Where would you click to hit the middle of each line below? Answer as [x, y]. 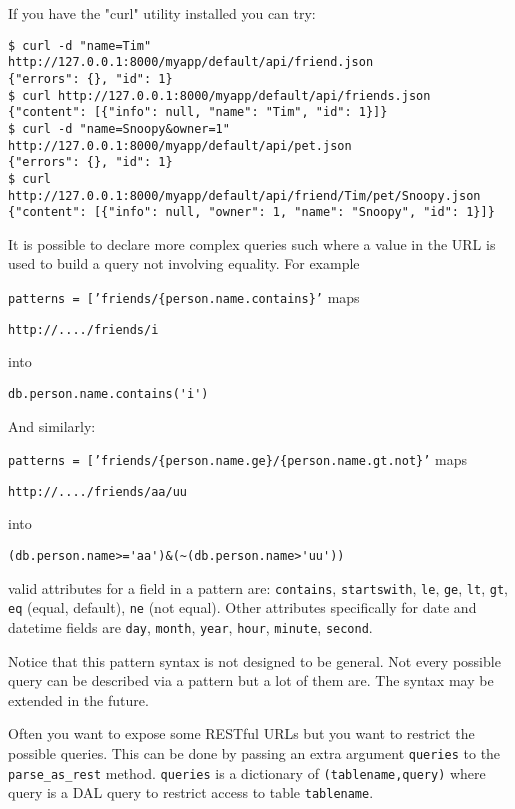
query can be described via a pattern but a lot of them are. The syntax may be [251, 680]
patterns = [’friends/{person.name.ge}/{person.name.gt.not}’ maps [237, 459]
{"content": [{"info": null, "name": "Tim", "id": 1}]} [198, 112]
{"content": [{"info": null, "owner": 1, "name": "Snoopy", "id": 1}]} [251, 212]
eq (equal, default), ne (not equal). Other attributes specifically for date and [242, 607]
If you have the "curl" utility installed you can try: [162, 13]
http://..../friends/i [83, 329]
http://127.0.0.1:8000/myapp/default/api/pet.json [180, 145]
